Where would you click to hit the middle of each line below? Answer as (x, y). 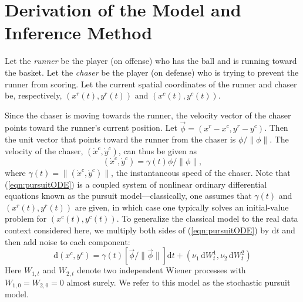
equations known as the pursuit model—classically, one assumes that (128, 196)
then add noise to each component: (68, 241)
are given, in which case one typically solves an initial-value (182, 207)
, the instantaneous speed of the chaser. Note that (201, 172)
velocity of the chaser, (44, 150)
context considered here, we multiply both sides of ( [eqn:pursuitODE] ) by (137, 230)
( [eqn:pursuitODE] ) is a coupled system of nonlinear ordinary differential (136, 184)
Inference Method (79, 33)
